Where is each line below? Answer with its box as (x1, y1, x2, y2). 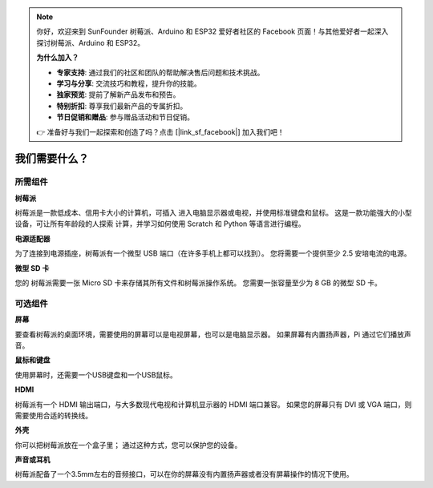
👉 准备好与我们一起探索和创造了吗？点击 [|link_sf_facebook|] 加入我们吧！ (36, 127, 285, 136)
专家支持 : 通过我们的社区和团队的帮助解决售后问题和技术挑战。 (56, 67, 265, 77)
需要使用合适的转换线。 (14, 410, 92, 420)
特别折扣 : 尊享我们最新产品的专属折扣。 (56, 101, 188, 111)
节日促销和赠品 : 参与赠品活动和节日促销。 (56, 112, 194, 122)
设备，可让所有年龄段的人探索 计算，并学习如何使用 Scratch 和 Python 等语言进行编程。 (14, 219, 306, 228)
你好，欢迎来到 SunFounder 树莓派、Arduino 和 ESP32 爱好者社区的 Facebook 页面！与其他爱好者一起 (36, 26, 374, 36)
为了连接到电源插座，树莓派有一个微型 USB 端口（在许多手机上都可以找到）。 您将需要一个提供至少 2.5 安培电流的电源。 (14, 248, 411, 258)
